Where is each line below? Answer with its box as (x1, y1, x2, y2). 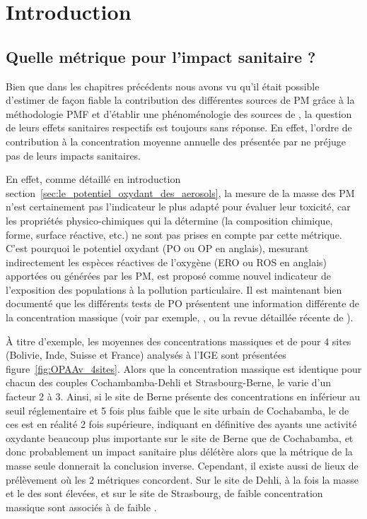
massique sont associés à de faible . (6, 499, 157, 514)
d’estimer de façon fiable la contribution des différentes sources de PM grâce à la (6, 93, 355, 107)
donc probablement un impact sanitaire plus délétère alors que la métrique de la (6, 444, 353, 459)
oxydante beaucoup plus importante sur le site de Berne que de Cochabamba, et (6, 430, 354, 445)
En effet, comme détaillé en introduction (6, 172, 181, 186)
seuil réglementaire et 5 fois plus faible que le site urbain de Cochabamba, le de (6, 402, 349, 417)
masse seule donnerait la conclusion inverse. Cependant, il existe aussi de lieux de (6, 458, 359, 473)
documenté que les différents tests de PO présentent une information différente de (6, 296, 360, 311)
